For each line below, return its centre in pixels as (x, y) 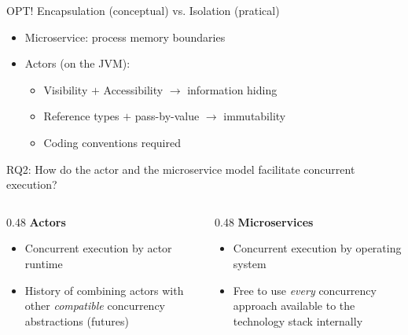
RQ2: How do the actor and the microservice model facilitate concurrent (181, 169)
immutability (255, 116)
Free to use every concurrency (305, 290)
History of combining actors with (104, 290)
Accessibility (133, 89)
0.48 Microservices (264, 221)
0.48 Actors (36, 221)
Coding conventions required (112, 142)
